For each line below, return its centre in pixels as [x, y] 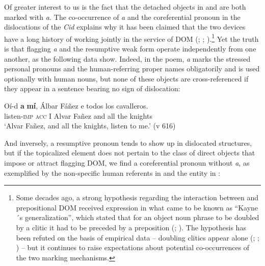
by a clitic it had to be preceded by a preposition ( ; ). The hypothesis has [131, 227]
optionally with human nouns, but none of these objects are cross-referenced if [126, 78]
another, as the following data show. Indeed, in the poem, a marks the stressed [127, 58]
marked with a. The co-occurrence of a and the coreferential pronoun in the [122, 17]
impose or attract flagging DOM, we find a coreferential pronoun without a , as [127, 162]
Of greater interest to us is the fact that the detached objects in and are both [125, 7]
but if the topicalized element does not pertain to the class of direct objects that [130, 153]
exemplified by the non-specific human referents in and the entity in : [112, 172]
